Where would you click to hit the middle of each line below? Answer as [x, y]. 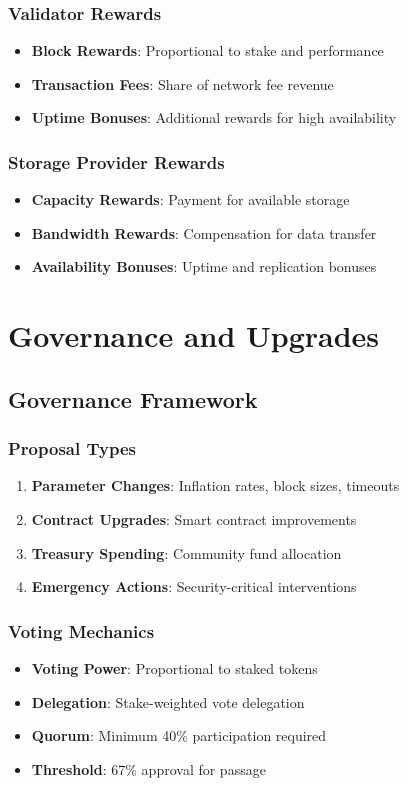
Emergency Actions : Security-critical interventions [194, 586]
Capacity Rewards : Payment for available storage [190, 199]
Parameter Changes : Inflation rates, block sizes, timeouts [215, 485]
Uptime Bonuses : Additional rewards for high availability [214, 117]
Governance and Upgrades [194, 335]
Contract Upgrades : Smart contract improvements [194, 518]
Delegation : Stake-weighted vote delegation [168, 701]
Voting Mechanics [81, 630]
